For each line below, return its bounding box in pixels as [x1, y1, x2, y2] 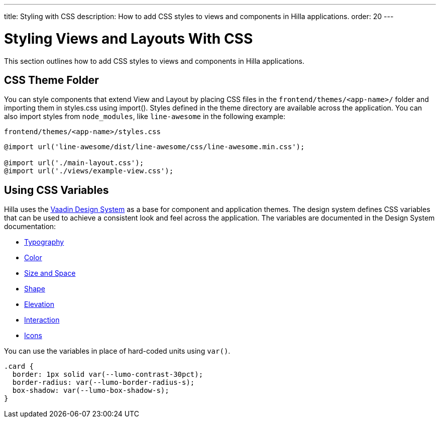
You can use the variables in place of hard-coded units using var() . [4, 347, 231, 356]
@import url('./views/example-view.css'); [4, 167, 174, 175]
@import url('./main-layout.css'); [4, 159, 144, 167]
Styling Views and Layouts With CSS [4, 30, 253, 47]
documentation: [4, 222, 56, 231]
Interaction [24, 315, 60, 325]
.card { [4, 362, 34, 371]
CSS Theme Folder [4, 73, 99, 86]
